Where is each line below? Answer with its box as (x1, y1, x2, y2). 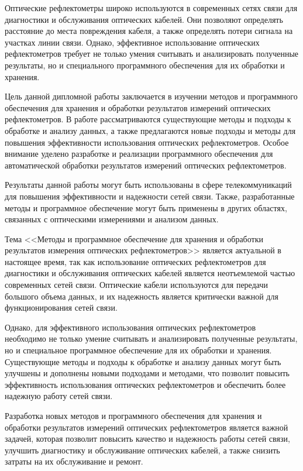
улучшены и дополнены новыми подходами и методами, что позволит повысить (5, 367, 290, 379)
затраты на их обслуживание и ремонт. (5, 455, 143, 467)
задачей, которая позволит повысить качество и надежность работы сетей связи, (5, 432, 290, 445)
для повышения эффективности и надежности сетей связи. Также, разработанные (5, 190, 295, 202)
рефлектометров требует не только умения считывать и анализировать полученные (5, 47, 299, 60)
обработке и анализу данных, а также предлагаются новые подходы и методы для (5, 124, 296, 136)
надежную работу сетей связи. (5, 390, 113, 402)
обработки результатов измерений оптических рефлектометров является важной (5, 421, 288, 433)
